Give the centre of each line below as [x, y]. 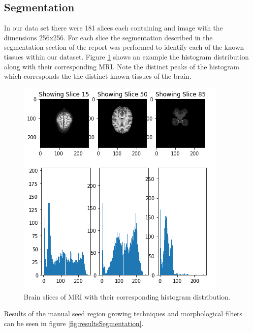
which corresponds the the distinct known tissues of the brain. [98, 76]
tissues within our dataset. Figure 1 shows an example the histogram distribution [126, 56]
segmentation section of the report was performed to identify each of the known [124, 47]
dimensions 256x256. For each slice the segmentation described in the [108, 37]
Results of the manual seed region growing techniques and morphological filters [123, 313]
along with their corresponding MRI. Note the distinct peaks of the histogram [122, 66]
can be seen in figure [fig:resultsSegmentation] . [74, 323]
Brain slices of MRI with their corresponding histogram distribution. [127, 297]
